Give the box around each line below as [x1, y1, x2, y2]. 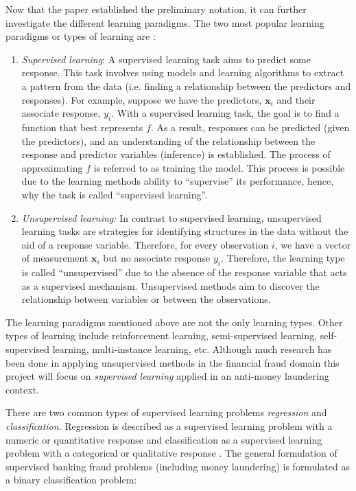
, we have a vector [274, 237, 351, 251]
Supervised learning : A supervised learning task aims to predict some [21, 52, 311, 66]
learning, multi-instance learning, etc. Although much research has [52, 342, 332, 356]
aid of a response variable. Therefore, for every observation [21, 237, 269, 251]
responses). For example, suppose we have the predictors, [21, 92, 262, 106]
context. [5, 382, 39, 396]
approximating [21, 160, 83, 174]
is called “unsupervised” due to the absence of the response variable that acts [21, 265, 347, 279]
